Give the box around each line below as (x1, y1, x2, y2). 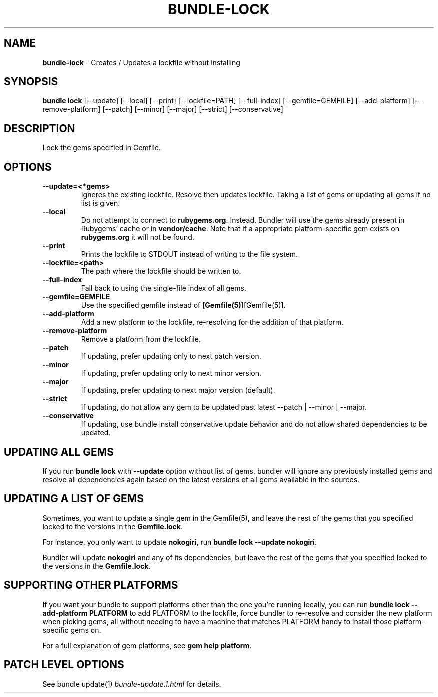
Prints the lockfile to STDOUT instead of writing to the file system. (81, 250, 298, 259)
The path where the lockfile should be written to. (81, 267, 241, 276)
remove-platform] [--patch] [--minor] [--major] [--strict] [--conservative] (42, 105, 283, 114)
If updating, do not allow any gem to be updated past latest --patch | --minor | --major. (81, 403, 367, 412)
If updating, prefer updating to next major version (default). (81, 386, 275, 395)
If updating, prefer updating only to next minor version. (81, 369, 262, 378)
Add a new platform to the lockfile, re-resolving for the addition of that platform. (81, 318, 344, 327)
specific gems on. (42, 625, 101, 634)
